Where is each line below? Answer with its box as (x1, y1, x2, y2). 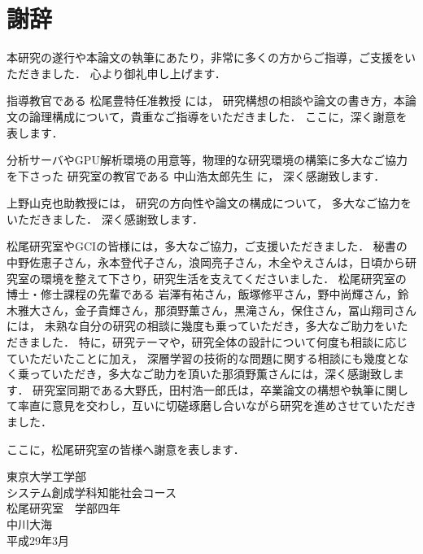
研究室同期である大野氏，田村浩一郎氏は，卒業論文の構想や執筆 (33, 381, 374, 398)
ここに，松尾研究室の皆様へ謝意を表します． (7, 440, 245, 457)
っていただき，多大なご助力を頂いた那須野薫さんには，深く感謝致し (28, 365, 393, 382)
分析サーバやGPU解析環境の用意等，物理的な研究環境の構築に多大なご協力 (7, 151, 408, 168)
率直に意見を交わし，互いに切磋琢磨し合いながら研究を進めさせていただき (17, 397, 416, 414)
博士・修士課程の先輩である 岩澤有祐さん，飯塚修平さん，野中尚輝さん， (7, 286, 398, 303)
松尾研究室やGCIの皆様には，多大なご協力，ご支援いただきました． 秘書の (7, 238, 408, 255)
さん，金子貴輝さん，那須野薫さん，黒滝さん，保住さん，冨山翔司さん (40, 301, 416, 318)
